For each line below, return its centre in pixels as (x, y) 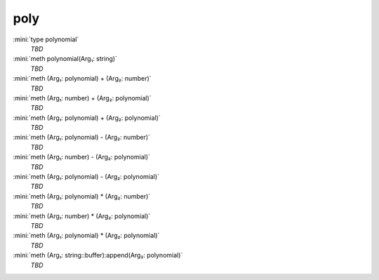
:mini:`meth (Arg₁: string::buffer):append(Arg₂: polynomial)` (98, 255)
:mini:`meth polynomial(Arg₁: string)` (65, 59)
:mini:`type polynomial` (46, 39)
